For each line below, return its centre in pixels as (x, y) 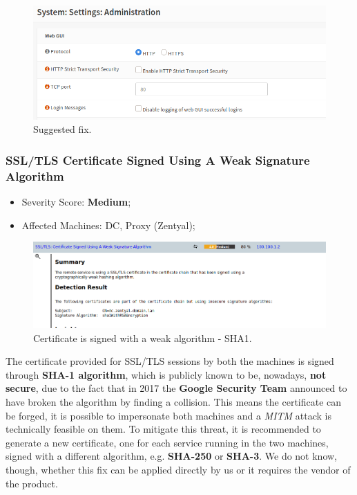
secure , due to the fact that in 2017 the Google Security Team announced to (176, 388)
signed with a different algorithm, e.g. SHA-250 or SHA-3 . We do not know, (172, 456)
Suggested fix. (62, 129)
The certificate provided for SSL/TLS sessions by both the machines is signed (170, 361)
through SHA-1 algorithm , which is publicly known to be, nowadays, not (166, 374)
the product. (32, 483)
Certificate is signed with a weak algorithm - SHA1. (143, 337)
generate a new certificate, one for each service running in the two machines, (167, 442)
